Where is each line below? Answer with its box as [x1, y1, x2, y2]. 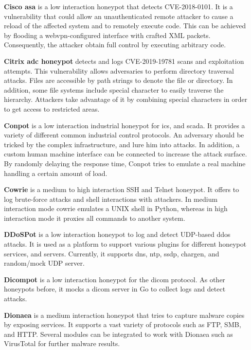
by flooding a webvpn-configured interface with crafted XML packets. [4, 30, 211, 40]
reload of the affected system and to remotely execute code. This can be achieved [4, 20, 246, 31]
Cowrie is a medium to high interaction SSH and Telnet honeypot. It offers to [4, 184, 239, 194]
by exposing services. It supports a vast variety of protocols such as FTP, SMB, [4, 319, 241, 330]
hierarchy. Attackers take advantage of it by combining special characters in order [4, 94, 248, 104]
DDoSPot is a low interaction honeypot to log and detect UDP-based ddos [4, 229, 231, 239]
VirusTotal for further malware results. [4, 338, 120, 349]
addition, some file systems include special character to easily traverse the [4, 84, 224, 95]
